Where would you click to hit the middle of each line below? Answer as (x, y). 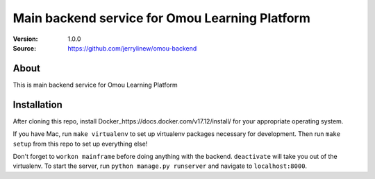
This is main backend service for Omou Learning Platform (95, 85)
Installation (37, 104)
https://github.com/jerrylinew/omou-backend (132, 48)
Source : (25, 48)
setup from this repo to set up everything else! (80, 144)
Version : (25, 39)
